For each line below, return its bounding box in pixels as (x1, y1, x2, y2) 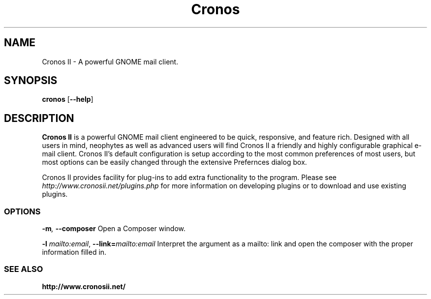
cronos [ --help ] (42, 95, 93, 104)
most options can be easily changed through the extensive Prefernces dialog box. (42, 158, 307, 167)
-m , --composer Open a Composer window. (42, 224, 185, 233)
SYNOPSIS (4, 74, 58, 87)
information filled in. (42, 248, 107, 257)
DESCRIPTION (4, 112, 74, 124)
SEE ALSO (4, 264, 43, 274)
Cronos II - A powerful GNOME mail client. (42, 57, 179, 66)
